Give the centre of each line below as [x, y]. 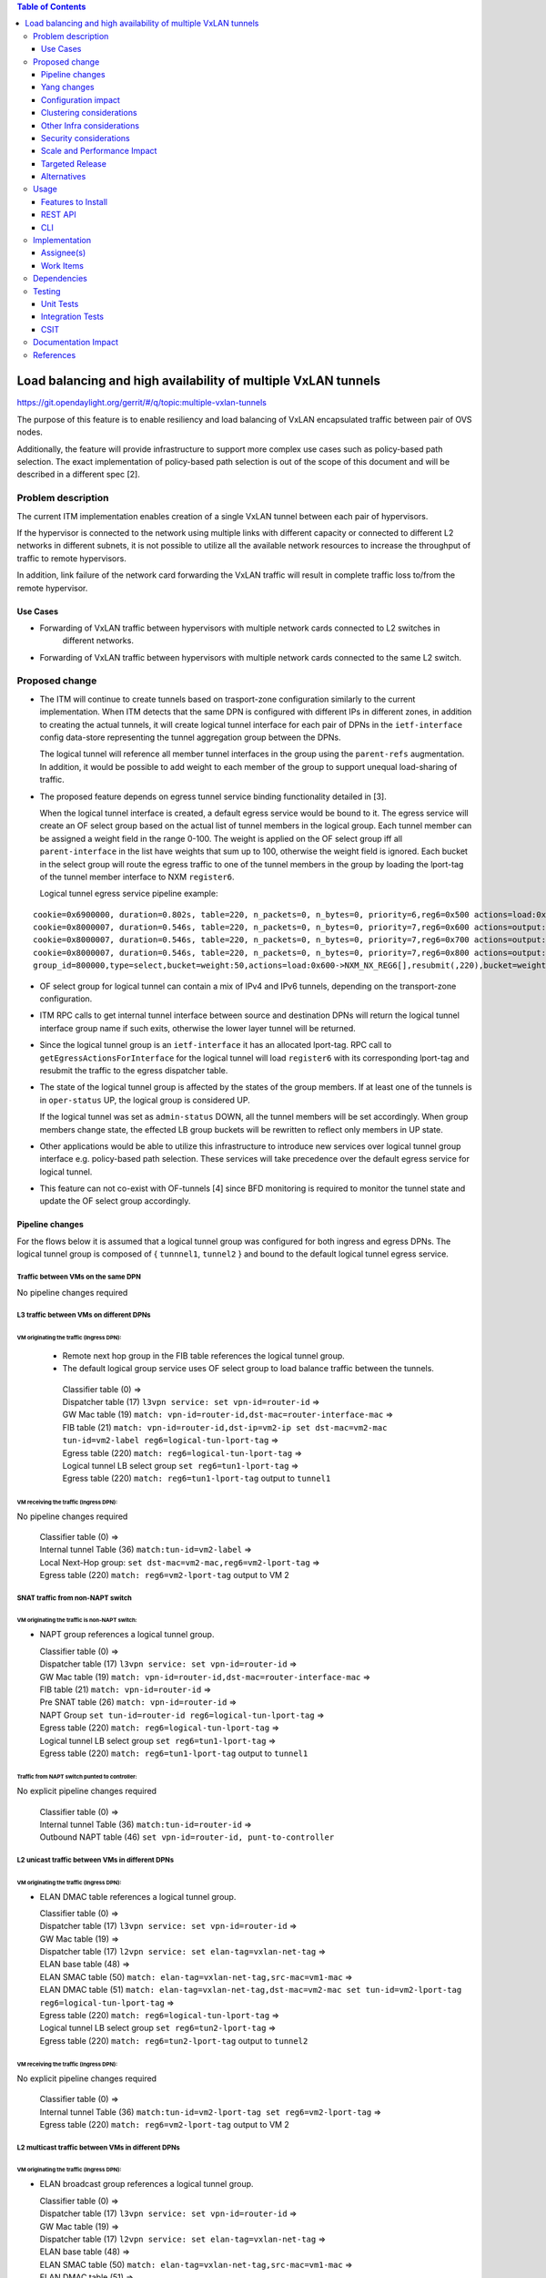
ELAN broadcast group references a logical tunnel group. [147, 2184]
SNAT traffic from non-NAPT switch [74, 1598]
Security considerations [86, 138]
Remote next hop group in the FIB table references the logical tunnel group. [203, 1355]
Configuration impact [81, 99]
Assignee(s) [64, 253]
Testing [47, 291]
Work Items [62, 265]
